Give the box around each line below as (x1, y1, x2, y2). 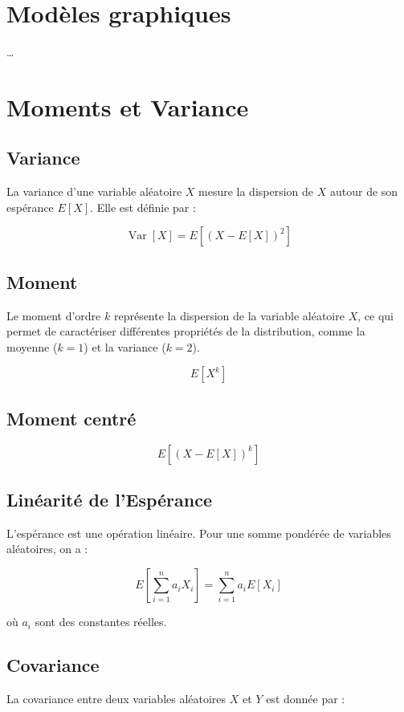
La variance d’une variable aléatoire (6, 183, 182, 200)
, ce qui (357, 307, 394, 323)
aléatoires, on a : (6, 540, 88, 557)
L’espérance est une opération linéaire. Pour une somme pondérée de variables (6, 524, 391, 541)
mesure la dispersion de (198, 183, 314, 200)
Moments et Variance (6, 90, 249, 123)
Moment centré (6, 405, 137, 430)
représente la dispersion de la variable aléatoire (113, 307, 345, 323)
